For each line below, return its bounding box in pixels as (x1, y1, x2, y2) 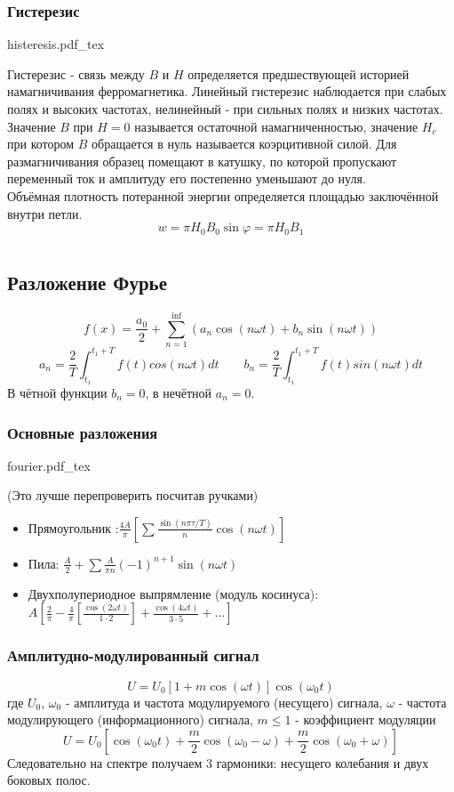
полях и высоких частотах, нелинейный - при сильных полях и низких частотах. (7, 100, 443, 117)
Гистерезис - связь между (7, 64, 145, 83)
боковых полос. (7, 771, 91, 789)
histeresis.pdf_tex (7, 35, 105, 53)
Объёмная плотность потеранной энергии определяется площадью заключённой (7, 186, 439, 205)
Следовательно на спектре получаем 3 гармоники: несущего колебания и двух (7, 753, 429, 772)
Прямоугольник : (28, 518, 119, 537)
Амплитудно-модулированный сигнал (7, 644, 259, 667)
